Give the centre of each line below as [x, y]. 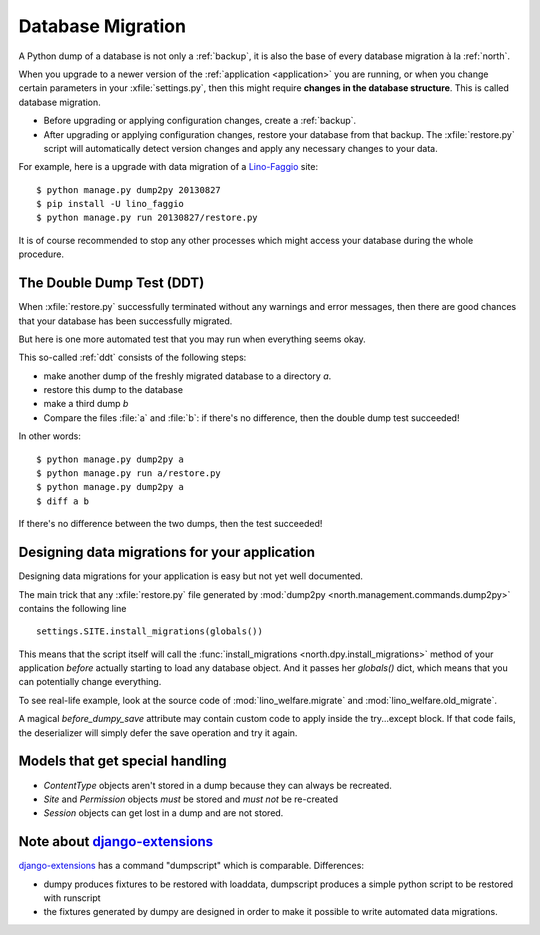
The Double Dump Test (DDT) [111, 283]
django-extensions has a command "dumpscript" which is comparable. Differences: [191, 866]
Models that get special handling [122, 761]
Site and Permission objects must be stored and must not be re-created [191, 799]
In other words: [50, 436]
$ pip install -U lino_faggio [110, 204]
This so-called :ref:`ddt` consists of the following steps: [132, 357]
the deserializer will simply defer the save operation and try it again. [158, 732]
